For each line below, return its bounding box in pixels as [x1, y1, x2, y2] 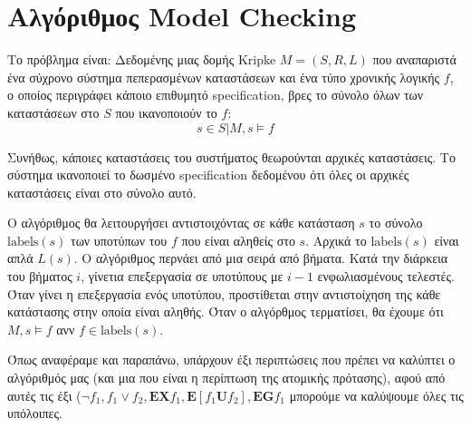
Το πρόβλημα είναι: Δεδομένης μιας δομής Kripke [7, 50, 276, 69]
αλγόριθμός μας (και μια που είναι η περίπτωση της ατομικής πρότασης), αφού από [7, 368, 446, 387]
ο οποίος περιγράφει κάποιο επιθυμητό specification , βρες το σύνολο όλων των [7, 85, 424, 104]
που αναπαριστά [372, 50, 457, 69]
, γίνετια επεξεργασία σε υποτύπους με [81, 267, 284, 286]
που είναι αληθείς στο [181, 230, 295, 249]
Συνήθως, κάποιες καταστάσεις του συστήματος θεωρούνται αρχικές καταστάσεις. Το [7, 147, 456, 166]
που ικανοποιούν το [115, 102, 217, 122]
